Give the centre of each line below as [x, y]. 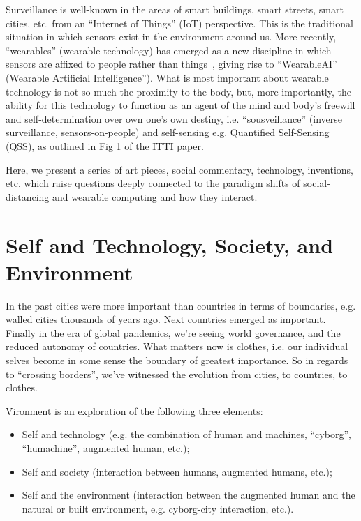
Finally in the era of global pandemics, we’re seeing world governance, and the [173, 332]
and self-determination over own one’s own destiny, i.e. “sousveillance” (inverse [174, 118]
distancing [28, 196]
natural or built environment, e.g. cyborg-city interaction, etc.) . [158, 508]
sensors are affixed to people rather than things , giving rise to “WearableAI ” [171, 64]
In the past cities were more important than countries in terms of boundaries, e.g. [181, 305]
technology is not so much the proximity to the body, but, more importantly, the [178, 91]
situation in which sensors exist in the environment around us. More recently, [171, 37]
